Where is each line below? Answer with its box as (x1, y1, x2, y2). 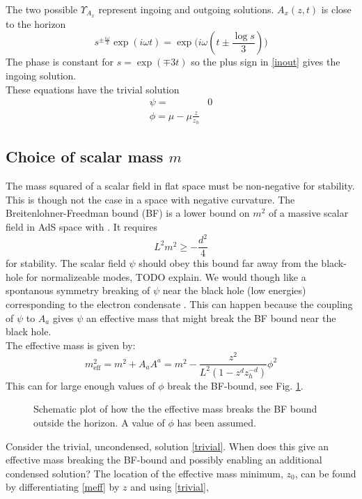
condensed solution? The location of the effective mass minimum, (6, 466, 283, 480)
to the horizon (6, 16, 66, 31)
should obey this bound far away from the (139, 256, 318, 270)
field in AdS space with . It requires (6, 220, 158, 234)
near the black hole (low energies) (162, 283, 306, 298)
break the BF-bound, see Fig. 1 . (167, 378, 304, 392)
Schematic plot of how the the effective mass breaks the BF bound (33, 401, 317, 416)
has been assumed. (177, 415, 256, 430)
